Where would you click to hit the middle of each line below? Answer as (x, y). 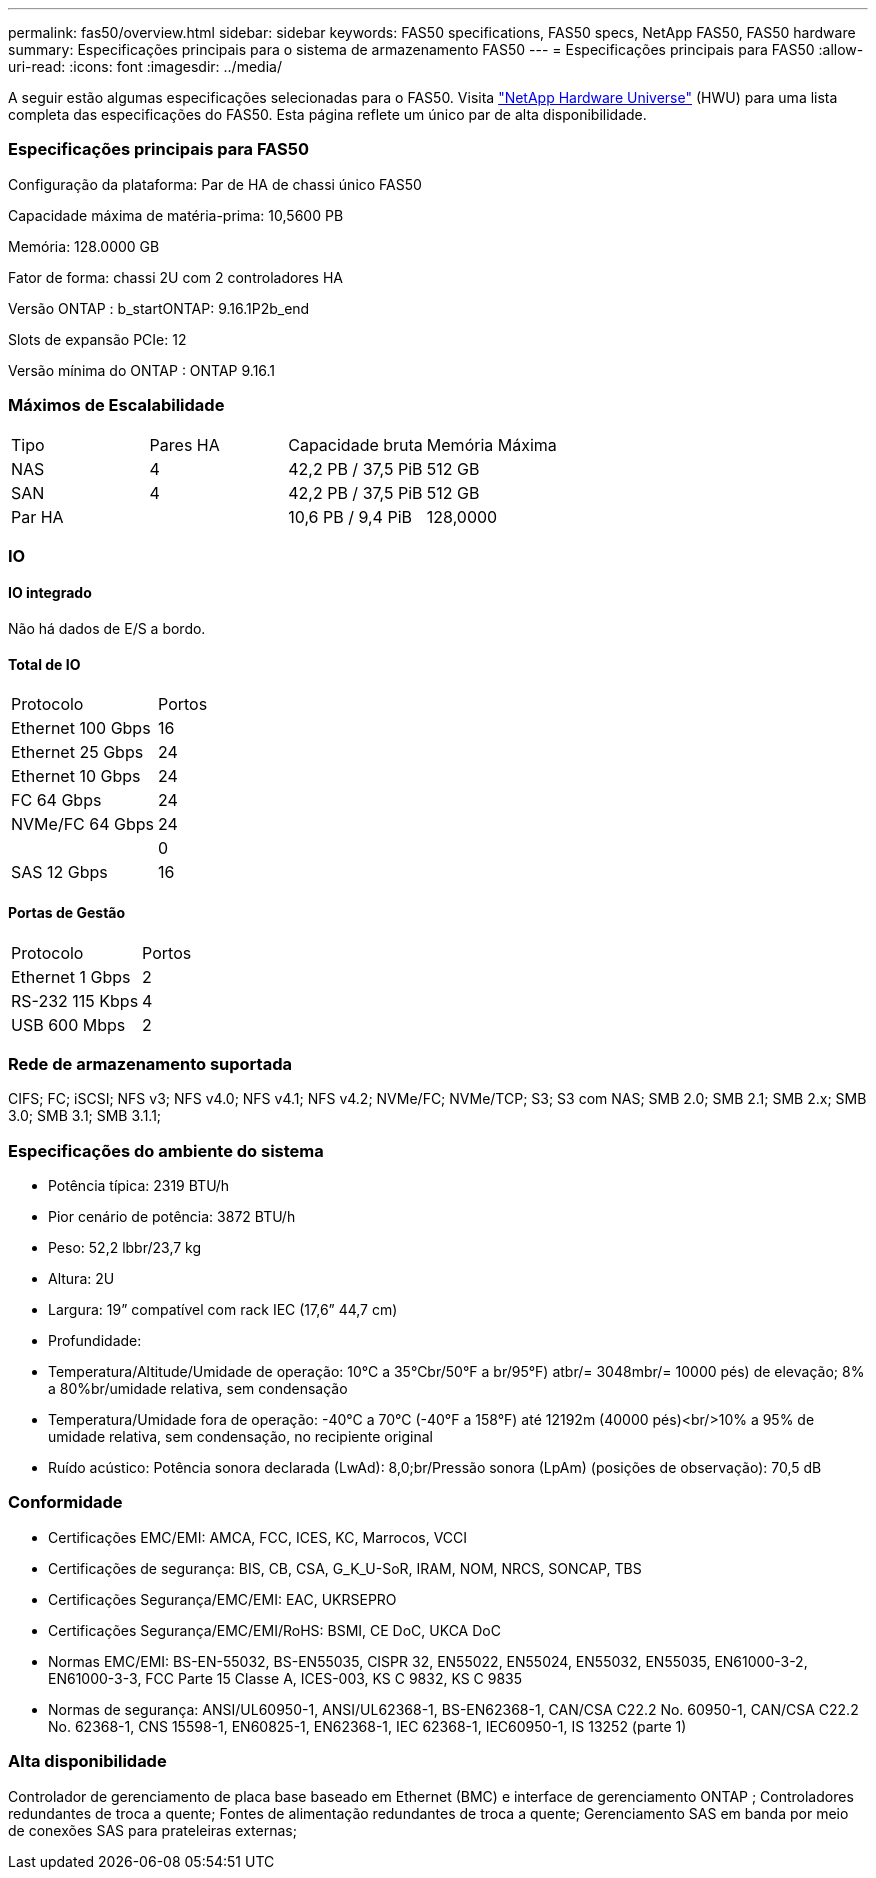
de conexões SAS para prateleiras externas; (152, 1830)
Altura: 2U (81, 1279)
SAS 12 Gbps (59, 872)
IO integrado (50, 593)
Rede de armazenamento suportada (150, 1063)
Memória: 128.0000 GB (84, 246)
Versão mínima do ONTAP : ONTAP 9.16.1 (142, 370)
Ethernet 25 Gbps (77, 752)
